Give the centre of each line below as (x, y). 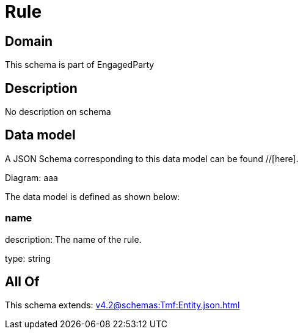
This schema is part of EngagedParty (80, 65)
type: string (28, 258)
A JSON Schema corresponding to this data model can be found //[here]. (152, 158)
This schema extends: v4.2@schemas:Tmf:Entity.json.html (122, 305)
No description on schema (58, 112)
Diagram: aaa (31, 177)
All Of (22, 282)
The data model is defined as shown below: (93, 196)
